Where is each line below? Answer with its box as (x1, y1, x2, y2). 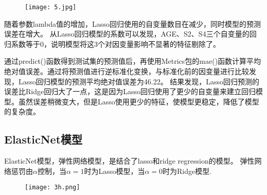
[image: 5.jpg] (25, 4, 77, 11)
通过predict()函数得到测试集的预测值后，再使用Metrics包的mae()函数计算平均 (4, 56, 261, 66)
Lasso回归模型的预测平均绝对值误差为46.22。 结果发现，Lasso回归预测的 (18, 76, 260, 86)
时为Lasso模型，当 (84, 165, 145, 176)
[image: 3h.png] (25, 184, 80, 191)
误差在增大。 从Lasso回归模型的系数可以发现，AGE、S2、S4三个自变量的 (4, 28, 250, 39)
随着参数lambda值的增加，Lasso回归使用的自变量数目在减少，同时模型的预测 (4, 18, 261, 29)
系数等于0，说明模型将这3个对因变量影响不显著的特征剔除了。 (11, 38, 220, 49)
